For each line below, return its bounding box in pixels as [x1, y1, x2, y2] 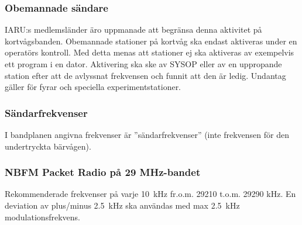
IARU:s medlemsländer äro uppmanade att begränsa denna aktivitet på [5, 23, 262, 36]
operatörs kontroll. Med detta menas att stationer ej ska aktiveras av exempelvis [5, 46, 294, 58]
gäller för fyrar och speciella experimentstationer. [5, 81, 181, 93]
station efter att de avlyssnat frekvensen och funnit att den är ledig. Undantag [5, 69, 286, 81]
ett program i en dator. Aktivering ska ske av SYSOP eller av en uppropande [5, 58, 282, 70]
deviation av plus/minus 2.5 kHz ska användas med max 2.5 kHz [5, 199, 240, 211]
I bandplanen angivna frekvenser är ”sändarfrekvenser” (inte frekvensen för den [5, 129, 289, 140]
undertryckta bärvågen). [5, 140, 91, 152]
